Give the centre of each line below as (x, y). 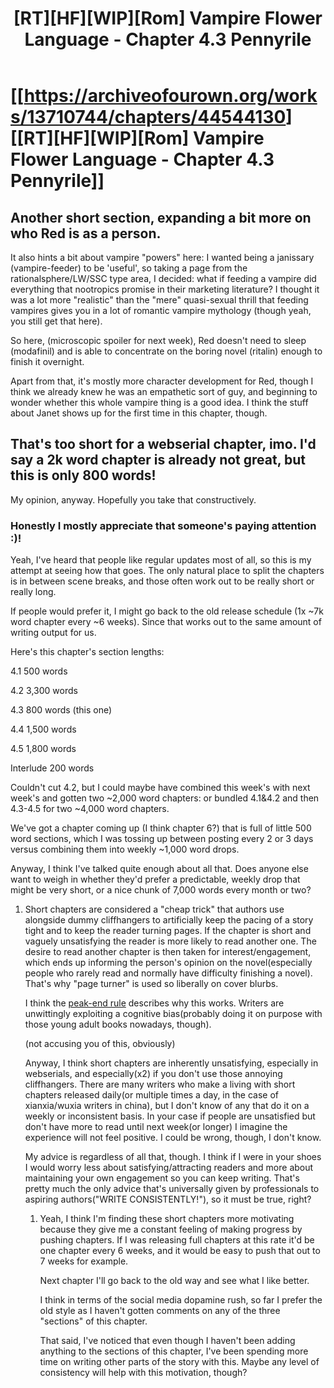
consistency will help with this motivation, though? (143, 1373)
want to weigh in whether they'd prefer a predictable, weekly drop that (155, 879)
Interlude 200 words (52, 768)
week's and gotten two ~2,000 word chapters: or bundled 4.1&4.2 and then (165, 798)
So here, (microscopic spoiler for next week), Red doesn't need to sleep (158, 340)
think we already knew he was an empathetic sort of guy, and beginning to (164, 391)
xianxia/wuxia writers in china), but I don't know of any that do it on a (167, 1106)
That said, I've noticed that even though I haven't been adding (167, 1341)
